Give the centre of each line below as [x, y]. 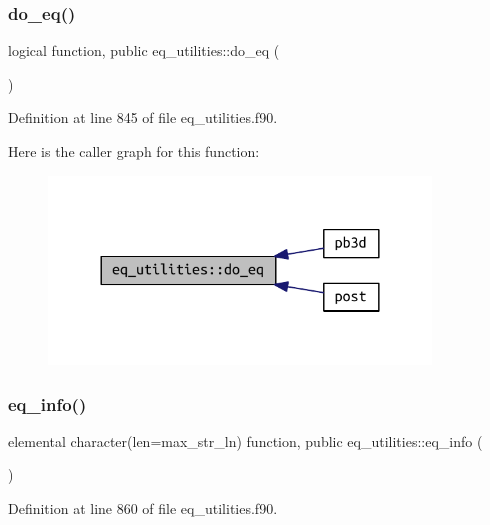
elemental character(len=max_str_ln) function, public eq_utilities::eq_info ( [245, 440]
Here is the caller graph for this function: [134, 151]
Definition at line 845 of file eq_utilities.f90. [143, 117]
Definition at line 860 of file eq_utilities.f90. [143, 508]
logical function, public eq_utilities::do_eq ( [144, 50]
